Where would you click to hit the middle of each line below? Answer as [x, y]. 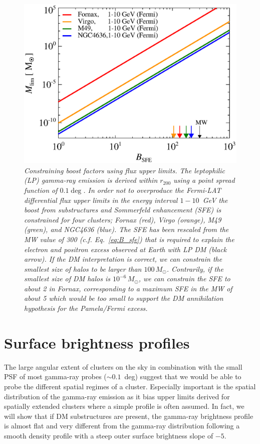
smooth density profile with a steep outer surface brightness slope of [109, 435]
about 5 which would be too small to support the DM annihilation [124, 298]
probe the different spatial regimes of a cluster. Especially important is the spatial [130, 386]
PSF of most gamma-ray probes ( [55, 376]
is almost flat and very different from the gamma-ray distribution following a [122, 426]
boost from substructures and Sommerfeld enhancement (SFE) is [123, 210]
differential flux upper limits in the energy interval [101, 200]
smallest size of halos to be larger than [83, 268]
